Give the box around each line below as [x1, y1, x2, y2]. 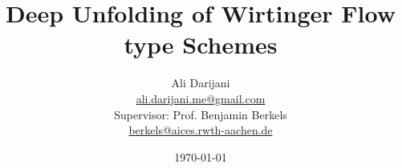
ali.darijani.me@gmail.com [136, 90, 266, 106]
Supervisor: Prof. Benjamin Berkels [114, 106, 287, 122]
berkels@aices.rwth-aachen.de [128, 122, 273, 138]
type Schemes [124, 28, 278, 61]
